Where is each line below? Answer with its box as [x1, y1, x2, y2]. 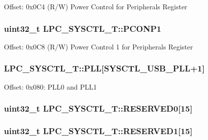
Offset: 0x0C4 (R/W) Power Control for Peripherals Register [4, 1, 187, 11]
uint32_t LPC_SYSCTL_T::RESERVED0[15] [4, 102, 193, 115]
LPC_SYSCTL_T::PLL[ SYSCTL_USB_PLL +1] [4, 62, 205, 74]
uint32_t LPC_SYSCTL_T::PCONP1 [4, 22, 161, 34]
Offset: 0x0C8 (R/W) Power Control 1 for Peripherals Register [4, 41, 193, 51]
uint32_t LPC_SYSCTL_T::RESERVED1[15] [4, 124, 193, 137]
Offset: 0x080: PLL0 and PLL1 [4, 81, 97, 92]
